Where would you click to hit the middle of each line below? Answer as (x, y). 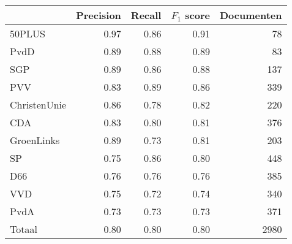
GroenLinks (35, 140)
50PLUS (28, 33)
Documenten (251, 15)
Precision (99, 15)
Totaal (24, 229)
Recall (146, 15)
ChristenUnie (38, 105)
